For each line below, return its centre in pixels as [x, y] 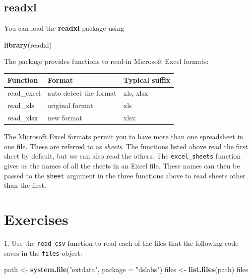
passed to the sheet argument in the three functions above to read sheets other [125, 175]
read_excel [24, 93]
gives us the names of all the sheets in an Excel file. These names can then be [122, 165]
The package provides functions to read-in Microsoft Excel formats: [106, 61]
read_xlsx [23, 118]
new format [65, 118]
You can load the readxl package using [64, 28]
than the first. [25, 185]
